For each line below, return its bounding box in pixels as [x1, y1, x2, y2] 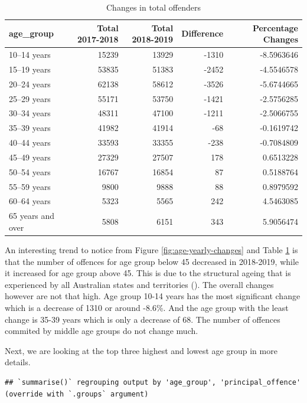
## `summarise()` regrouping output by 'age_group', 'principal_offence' [5, 378, 301, 386]
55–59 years [9, 180, 51, 192]
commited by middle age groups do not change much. [5, 325, 198, 337]
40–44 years [9, 136, 51, 149]
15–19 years [9, 63, 51, 75]
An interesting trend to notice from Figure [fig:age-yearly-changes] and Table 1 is [5, 244, 298, 255]
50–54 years [9, 165, 51, 178]
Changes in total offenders [106, 1, 201, 13]
